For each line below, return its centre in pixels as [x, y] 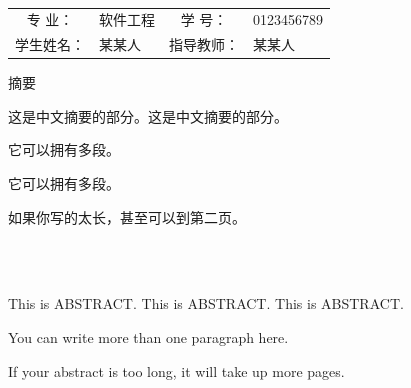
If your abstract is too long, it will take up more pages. [176, 370]
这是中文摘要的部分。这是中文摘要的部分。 [148, 115]
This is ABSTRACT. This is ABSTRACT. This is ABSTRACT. [206, 303]
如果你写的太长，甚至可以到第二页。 [127, 216]
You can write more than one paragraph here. [148, 337]
